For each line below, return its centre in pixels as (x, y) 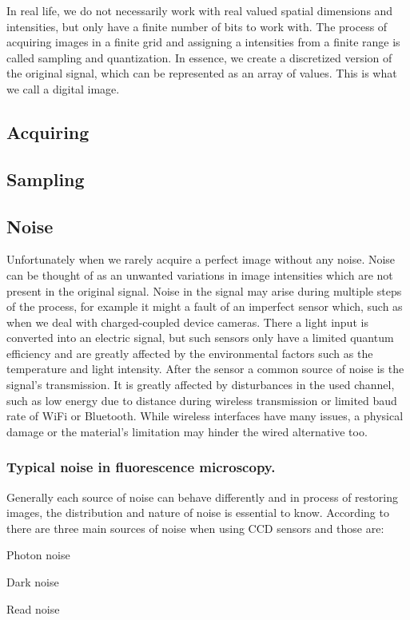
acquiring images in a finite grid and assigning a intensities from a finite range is (203, 42)
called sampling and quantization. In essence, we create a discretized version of (199, 57)
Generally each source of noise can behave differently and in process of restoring (202, 497)
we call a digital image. (63, 88)
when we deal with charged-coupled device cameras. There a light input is (187, 322)
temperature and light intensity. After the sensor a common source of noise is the (205, 369)
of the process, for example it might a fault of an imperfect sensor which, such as (205, 306)
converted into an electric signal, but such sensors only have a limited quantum (200, 338)
